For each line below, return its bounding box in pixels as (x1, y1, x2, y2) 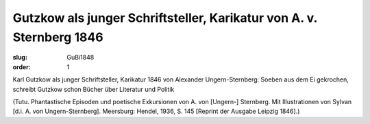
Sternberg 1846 (12, 29, 103, 45)
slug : (12, 53, 27, 62)
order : (12, 62, 31, 71)
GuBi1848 (66, 53, 95, 62)
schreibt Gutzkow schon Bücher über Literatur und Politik (12, 85, 175, 93)
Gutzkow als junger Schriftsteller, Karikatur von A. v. (12, 10, 318, 25)
